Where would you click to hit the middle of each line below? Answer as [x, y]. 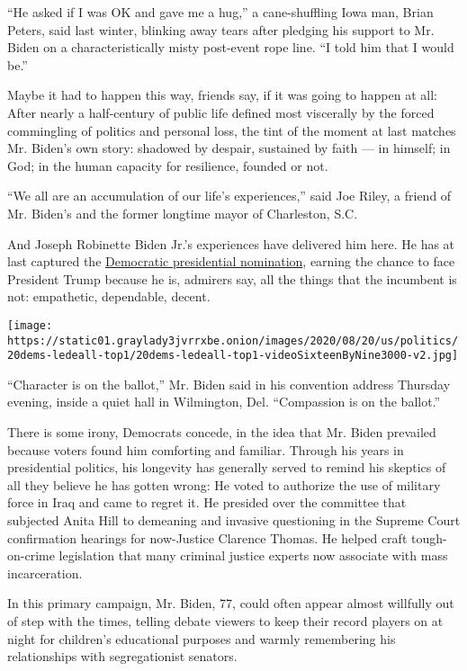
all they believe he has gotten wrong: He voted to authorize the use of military [224, 484]
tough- [429, 537]
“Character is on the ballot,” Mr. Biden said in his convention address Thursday [229, 384]
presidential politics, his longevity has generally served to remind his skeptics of [227, 467]
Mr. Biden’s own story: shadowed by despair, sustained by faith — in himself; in [229, 148]
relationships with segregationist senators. [122, 656]
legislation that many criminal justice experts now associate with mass [253, 555]
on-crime [31, 555]
